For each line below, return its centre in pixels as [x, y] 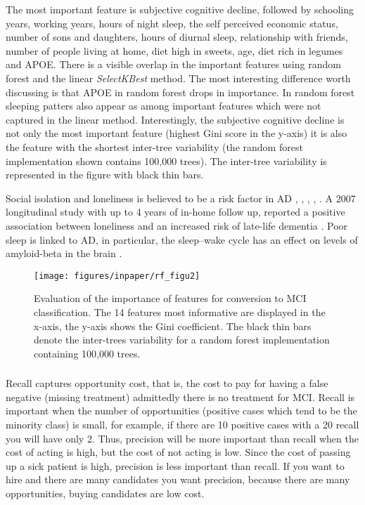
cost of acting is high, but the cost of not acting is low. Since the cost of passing [178, 452]
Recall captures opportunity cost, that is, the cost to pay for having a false [167, 383]
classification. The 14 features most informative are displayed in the [180, 311]
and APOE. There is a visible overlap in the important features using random [173, 64]
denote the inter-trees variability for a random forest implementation [182, 340]
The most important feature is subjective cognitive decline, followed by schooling [180, 9]
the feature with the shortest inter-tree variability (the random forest [154, 146]
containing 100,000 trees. [87, 353]
